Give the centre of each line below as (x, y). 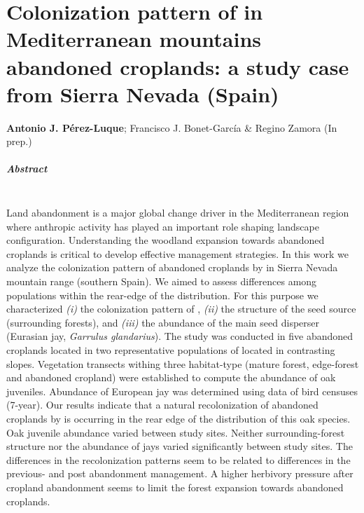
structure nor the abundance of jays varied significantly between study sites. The (180, 446)
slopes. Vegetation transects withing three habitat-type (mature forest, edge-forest (183, 363)
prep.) (19, 141)
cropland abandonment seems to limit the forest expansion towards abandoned (175, 487)
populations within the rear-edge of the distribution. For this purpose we (162, 295)
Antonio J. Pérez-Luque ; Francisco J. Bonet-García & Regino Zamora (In (172, 127)
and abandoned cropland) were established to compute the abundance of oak (171, 377)
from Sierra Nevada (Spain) (143, 94)
